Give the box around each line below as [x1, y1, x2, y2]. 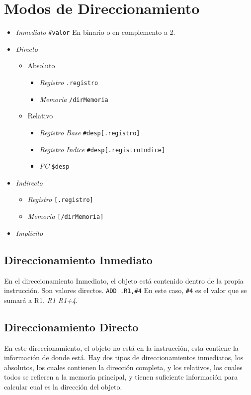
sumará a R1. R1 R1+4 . [4, 295, 78, 305]
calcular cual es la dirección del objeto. [4, 381, 122, 392]
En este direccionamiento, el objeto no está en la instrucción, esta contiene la [4, 342, 239, 353]
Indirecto [15, 177, 43, 188]
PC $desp [39, 161, 70, 171]
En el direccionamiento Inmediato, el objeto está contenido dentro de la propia [4, 275, 244, 286]
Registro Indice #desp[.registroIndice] [39, 144, 166, 154]
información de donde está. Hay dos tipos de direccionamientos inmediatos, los [4, 352, 244, 363]
